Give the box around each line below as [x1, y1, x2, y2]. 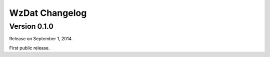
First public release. [9, 45, 50, 51]
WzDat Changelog [9, 7, 87, 18]
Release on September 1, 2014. [9, 36, 73, 42]
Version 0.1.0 [9, 22, 53, 31]
